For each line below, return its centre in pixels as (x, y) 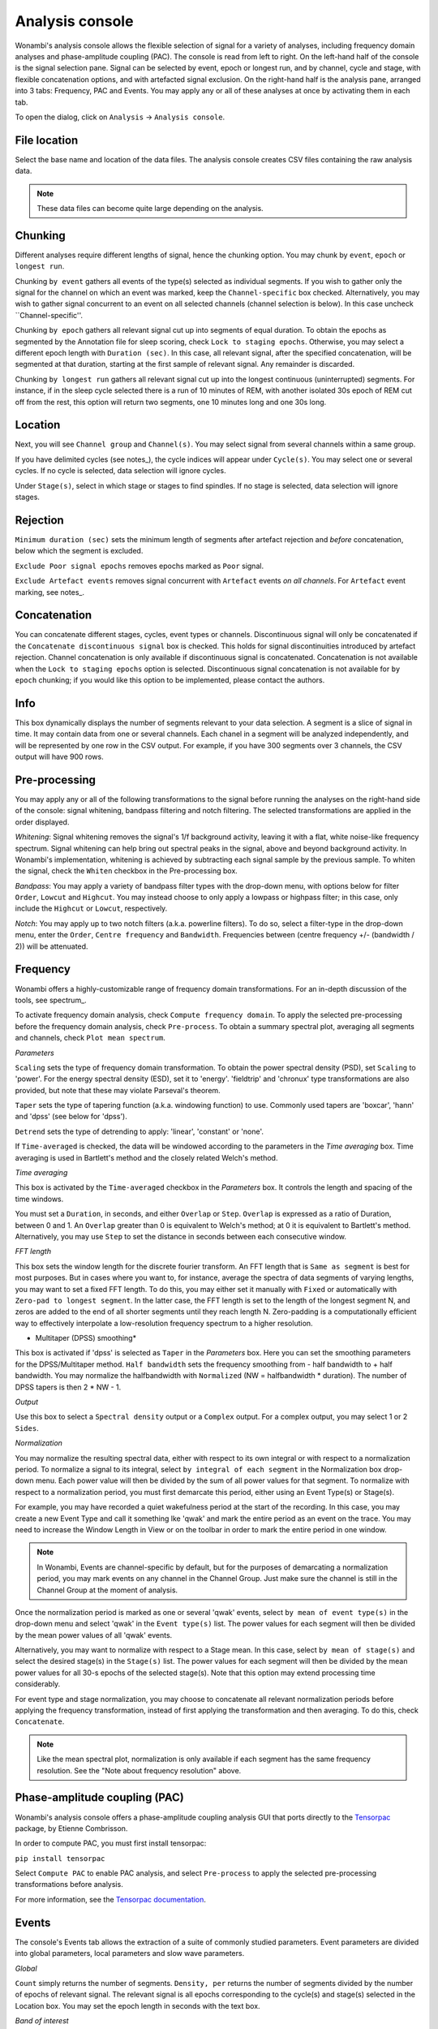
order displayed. (42, 822)
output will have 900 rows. (60, 757)
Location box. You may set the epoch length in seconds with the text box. (137, 2005)
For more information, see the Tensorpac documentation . (111, 1899)
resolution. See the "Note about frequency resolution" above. (139, 1770)
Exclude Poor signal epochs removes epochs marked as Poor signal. (139, 566)
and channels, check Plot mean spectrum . (90, 1038)
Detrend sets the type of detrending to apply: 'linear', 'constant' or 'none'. (139, 1131)
